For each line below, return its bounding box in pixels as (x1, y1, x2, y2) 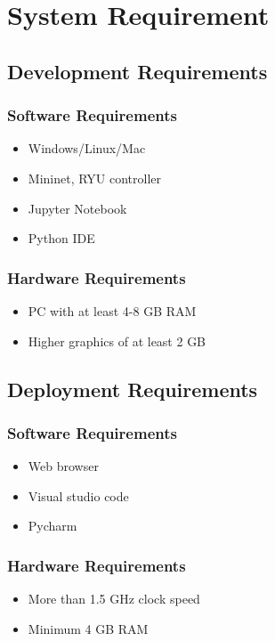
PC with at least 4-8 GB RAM (28, 301, 197, 320)
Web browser (28, 457, 99, 475)
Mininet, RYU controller (28, 168, 162, 187)
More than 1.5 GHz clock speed (28, 589, 200, 608)
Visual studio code (28, 486, 129, 505)
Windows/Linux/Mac (28, 139, 146, 158)
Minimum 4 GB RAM (28, 619, 149, 637)
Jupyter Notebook (28, 199, 127, 217)
